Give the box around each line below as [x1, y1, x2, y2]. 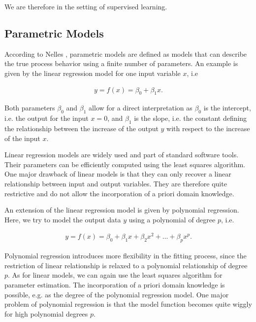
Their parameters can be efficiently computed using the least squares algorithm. [4, 159, 245, 169]
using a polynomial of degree [128, 214, 216, 224]
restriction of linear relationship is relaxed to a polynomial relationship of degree [4, 260, 248, 270]
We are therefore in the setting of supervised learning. [4, 1, 167, 11]
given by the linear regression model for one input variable [4, 68, 181, 78]
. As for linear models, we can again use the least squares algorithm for [8, 270, 223, 280]
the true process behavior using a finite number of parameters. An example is [4, 58, 238, 69]
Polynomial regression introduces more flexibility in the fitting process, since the [4, 250, 247, 261]
